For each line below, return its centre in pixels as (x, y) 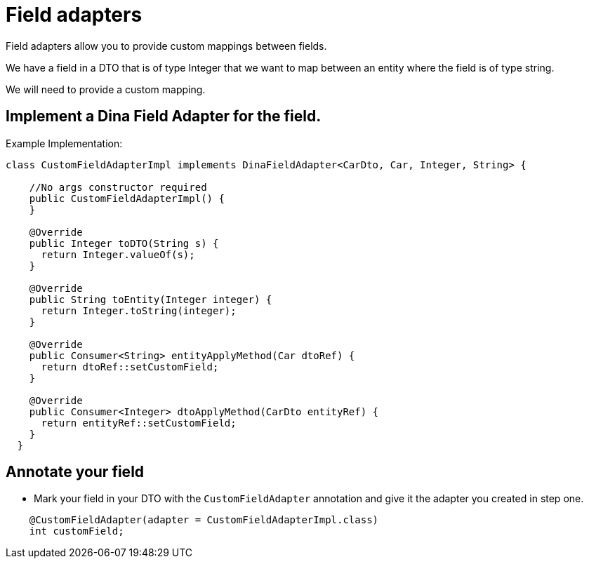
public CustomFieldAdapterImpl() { (127, 198)
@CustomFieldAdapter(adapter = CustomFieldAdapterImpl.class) (204, 520)
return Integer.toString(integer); (139, 310)
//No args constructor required (118, 187)
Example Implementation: (64, 143)
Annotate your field (75, 472)
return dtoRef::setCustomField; (130, 367)
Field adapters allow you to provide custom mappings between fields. (166, 46)
